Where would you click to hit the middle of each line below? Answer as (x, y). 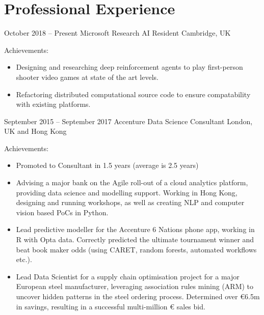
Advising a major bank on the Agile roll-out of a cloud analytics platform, (132, 182)
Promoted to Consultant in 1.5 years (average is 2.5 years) (107, 165)
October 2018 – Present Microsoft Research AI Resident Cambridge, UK (117, 33)
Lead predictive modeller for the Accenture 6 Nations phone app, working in (135, 229)
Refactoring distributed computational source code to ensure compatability (133, 94)
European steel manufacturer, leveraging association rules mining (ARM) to (135, 286)
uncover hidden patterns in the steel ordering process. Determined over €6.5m (138, 296)
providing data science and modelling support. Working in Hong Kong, (127, 192)
